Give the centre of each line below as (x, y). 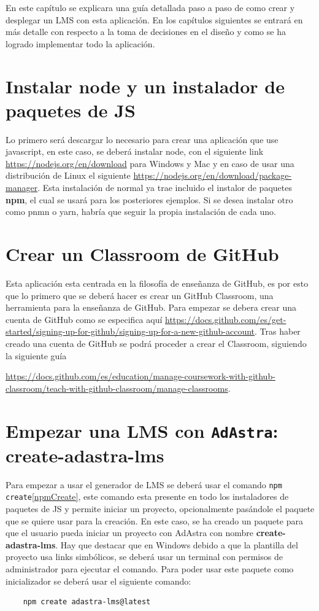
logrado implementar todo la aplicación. (80, 43)
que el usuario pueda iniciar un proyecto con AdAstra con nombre (130, 533)
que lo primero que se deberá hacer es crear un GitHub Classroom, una (140, 295)
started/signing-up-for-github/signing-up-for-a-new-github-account (130, 331)
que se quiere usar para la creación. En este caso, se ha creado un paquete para (154, 520)
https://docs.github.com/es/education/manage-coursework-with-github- (140, 376)
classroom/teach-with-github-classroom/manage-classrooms (117, 388)
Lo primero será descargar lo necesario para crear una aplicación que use (142, 139)
